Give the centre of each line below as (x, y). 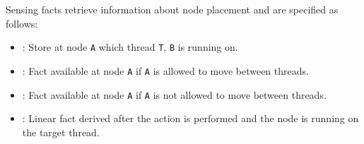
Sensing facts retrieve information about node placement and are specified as (172, 9)
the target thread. (61, 132)
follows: (22, 23)
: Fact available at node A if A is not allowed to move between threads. (174, 94)
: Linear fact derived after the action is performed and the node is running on (190, 118)
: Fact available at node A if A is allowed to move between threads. (165, 70)
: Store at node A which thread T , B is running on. (130, 47)
